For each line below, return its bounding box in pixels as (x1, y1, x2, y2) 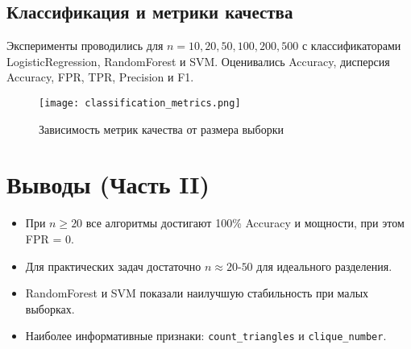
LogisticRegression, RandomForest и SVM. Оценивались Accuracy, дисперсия (6, 52, 390, 69)
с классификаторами (301, 37, 401, 54)
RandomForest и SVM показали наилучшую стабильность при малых (25, 285, 369, 301)
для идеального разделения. (256, 257, 392, 274)
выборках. (25, 300, 75, 317)
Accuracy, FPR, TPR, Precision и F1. (6, 69, 194, 85)
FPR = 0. (25, 230, 74, 247)
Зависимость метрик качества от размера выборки (39, 120, 284, 137)
